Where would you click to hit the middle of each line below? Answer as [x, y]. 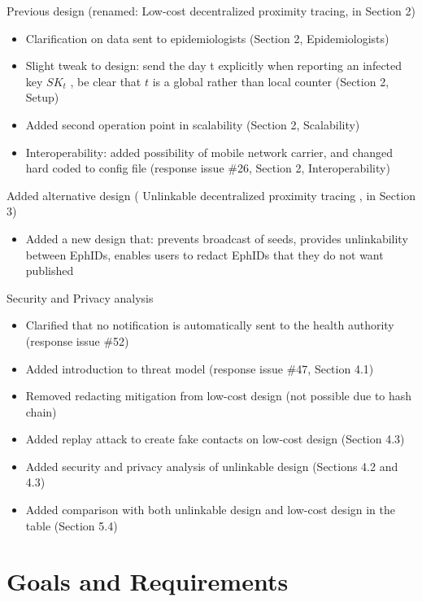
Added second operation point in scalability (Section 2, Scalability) [193, 124]
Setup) [42, 97]
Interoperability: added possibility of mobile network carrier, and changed [209, 152]
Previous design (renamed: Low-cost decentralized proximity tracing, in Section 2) [211, 11]
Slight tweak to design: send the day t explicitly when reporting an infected [214, 65]
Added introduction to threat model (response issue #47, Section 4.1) [200, 368]
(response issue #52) [77, 340]
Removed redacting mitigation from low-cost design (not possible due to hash [219, 396]
